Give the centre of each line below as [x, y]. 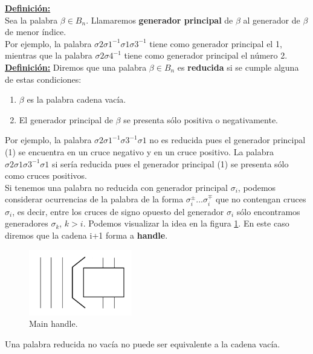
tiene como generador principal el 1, [216, 43]
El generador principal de [66, 119]
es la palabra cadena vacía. [76, 99]
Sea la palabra [31, 20]
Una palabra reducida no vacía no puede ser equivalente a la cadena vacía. [143, 344]
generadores [27, 223]
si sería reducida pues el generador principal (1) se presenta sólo [170, 163]
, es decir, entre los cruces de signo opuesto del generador [118, 211]
